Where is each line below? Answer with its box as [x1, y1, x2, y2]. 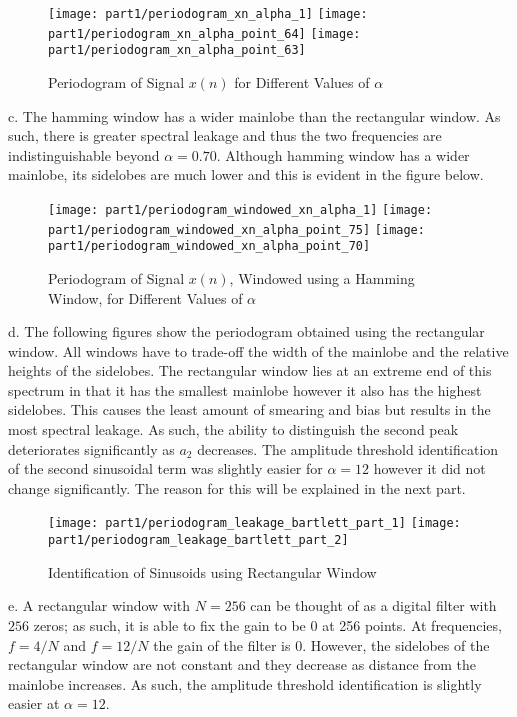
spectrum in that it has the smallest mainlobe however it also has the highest [8, 379, 482, 400]
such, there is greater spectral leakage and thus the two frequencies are [8, 125, 442, 146]
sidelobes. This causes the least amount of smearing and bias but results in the [8, 399, 491, 420]
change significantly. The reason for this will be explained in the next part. [8, 477, 466, 498]
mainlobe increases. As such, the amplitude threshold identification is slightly [8, 673, 482, 694]
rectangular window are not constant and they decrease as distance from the [8, 654, 476, 675]
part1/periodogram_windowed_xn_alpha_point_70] [48, 239, 371, 254]
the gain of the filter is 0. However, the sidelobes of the [153, 634, 490, 655]
